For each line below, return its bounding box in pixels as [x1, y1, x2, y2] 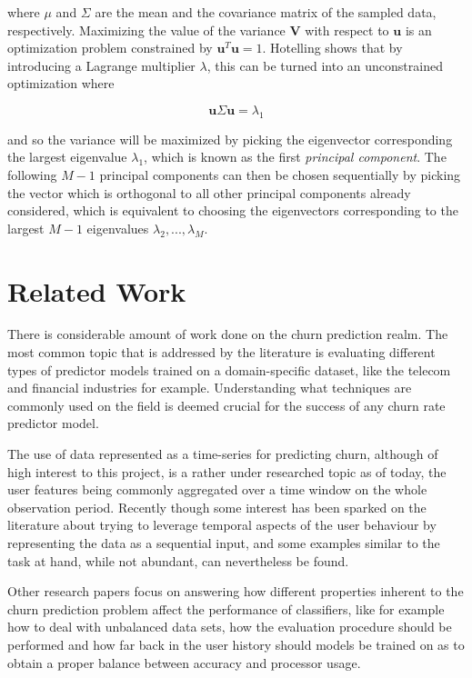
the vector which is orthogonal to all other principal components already [7, 183, 411, 202]
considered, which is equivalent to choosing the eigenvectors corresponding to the [7, 201, 458, 220]
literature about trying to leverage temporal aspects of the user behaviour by [7, 515, 437, 534]
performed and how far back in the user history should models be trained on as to [7, 634, 465, 653]
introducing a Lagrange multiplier [7, 55, 196, 75]
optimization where [7, 74, 115, 93]
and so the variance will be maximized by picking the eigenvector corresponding [7, 129, 453, 148]
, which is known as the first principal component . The [144, 147, 447, 166]
